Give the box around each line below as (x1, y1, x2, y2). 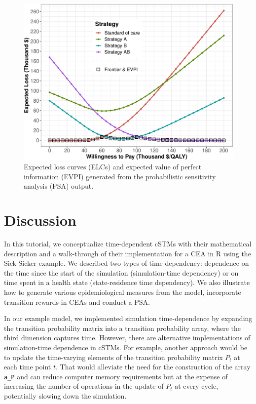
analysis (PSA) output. (24, 181, 94, 191)
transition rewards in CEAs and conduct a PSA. (4, 296, 150, 307)
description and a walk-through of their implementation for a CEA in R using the (4, 248, 251, 258)
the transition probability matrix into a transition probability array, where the (4, 323, 241, 333)
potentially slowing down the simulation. (4, 390, 127, 401)
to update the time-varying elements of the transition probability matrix (4, 352, 223, 362)
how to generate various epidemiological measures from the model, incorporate (4, 286, 241, 297)
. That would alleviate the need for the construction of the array (56, 362, 251, 372)
